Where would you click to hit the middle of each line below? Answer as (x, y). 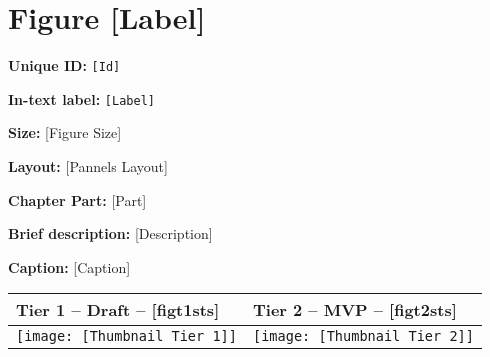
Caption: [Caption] (69, 266)
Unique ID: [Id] (64, 65)
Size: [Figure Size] (65, 132)
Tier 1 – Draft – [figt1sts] (118, 310)
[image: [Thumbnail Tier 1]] (126, 336)
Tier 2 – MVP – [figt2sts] (354, 310)
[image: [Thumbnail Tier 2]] (363, 336)
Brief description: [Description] (110, 233)
